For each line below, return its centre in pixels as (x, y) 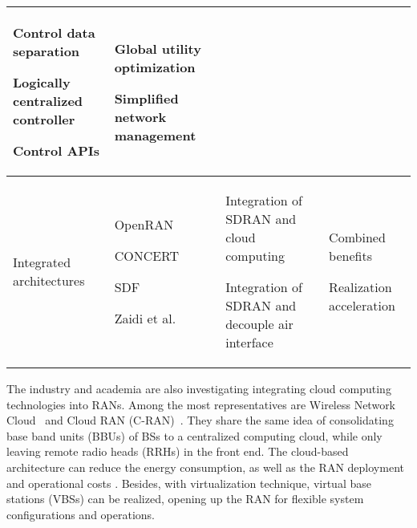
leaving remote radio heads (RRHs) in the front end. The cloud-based (178, 451)
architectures (49, 280)
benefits (350, 256)
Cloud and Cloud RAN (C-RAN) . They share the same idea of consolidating (200, 420)
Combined (357, 237)
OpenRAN (144, 224)
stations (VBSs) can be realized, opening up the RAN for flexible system (185, 499)
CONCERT (147, 256)
